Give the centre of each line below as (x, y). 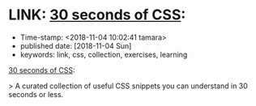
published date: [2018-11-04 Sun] (76, 45)
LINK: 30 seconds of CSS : (97, 15)
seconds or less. (36, 94)
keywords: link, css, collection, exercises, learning (104, 54)
